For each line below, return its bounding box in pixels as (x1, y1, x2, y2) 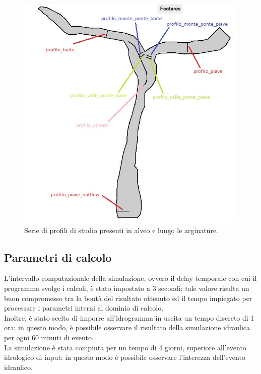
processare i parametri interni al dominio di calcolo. (4, 303, 164, 313)
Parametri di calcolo (4, 249, 112, 265)
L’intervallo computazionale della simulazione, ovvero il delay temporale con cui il (4, 273, 257, 283)
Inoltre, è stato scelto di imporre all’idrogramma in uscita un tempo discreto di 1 (4, 312, 254, 323)
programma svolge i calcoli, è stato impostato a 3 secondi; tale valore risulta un (4, 283, 249, 293)
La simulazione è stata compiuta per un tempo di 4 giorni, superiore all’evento (4, 342, 246, 352)
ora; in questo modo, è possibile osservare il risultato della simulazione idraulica (4, 322, 250, 333)
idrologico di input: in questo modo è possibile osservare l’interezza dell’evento (4, 352, 245, 362)
